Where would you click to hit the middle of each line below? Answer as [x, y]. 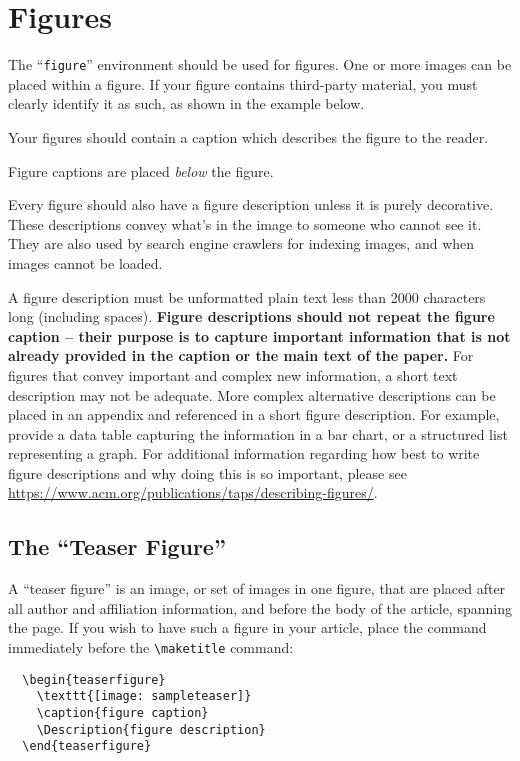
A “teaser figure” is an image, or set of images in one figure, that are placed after [257, 588]
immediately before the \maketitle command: [151, 647]
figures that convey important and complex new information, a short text [233, 374]
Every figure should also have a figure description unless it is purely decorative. [251, 204]
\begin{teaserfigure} [94, 679]
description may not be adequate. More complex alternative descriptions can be [252, 394]
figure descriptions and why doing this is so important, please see [207, 472]
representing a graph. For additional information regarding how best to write [244, 453]
